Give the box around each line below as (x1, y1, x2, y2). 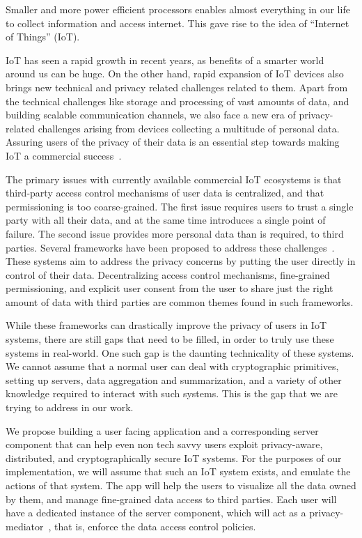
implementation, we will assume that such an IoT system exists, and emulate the (6, 464, 351, 479)
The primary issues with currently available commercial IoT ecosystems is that (6, 171, 342, 186)
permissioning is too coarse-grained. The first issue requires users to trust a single (6, 199, 354, 213)
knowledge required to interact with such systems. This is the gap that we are (6, 386, 338, 401)
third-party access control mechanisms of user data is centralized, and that (6, 185, 324, 200)
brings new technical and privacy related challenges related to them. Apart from (6, 79, 348, 94)
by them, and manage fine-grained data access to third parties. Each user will (6, 491, 337, 506)
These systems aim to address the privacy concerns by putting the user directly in (6, 254, 356, 268)
